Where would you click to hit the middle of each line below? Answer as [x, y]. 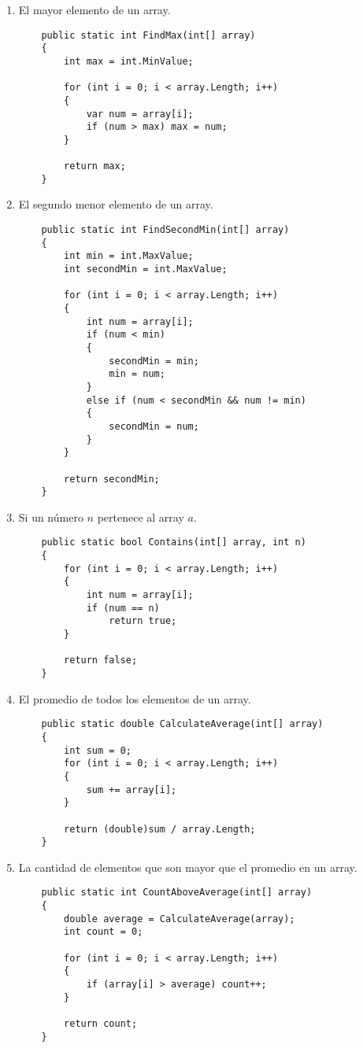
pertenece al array [141, 517]
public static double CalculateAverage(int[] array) [182, 724]
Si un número [51, 517]
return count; [101, 1023]
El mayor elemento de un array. [94, 9]
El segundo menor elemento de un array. [116, 204]
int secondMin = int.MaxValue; [146, 269]
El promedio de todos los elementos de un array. [135, 698]
